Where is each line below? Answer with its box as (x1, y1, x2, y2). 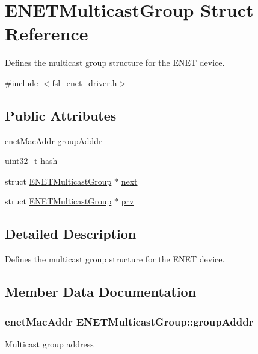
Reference (5, 21, 88, 46)
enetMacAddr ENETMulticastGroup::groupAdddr (5, 314, 254, 329)
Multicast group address (5, 337, 94, 350)
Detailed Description (5, 224, 137, 243)
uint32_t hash (5, 154, 58, 167)
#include (5, 76, 38, 89)
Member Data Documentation (5, 282, 197, 301)
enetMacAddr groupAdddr (5, 134, 102, 147)
